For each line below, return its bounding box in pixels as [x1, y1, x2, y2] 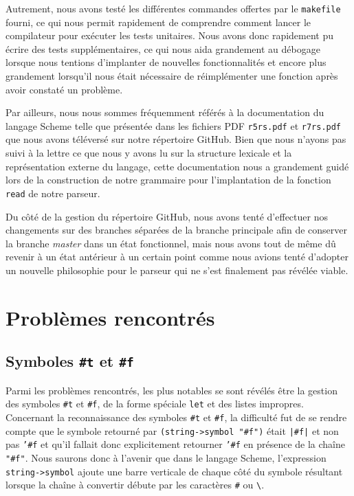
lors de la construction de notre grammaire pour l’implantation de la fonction [5, 172, 331, 187]
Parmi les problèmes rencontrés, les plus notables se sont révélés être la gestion [5, 383, 338, 397]
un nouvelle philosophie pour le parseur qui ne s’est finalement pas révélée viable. [5, 262, 349, 277]
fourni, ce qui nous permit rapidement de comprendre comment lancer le [5, 14, 311, 29]
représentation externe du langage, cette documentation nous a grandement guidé [5, 159, 349, 173]
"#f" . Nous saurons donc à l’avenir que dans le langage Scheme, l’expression [5, 450, 327, 464]
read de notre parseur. [5, 185, 100, 200]
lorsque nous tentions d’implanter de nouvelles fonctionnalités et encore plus [5, 55, 327, 69]
